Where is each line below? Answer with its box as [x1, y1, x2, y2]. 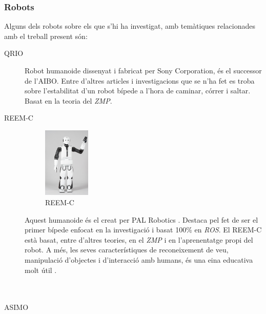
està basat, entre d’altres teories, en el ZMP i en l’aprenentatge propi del [25, 234, 253, 245]
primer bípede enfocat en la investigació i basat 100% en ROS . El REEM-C [25, 224, 262, 235]
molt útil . [25, 264, 57, 275]
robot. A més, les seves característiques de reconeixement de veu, [25, 244, 229, 255]
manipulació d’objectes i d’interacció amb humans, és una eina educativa [25, 254, 253, 265]
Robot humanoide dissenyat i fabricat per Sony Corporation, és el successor [25, 65, 262, 75]
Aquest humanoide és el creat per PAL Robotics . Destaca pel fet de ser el [25, 214, 258, 225]
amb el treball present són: [4, 30, 88, 41]
